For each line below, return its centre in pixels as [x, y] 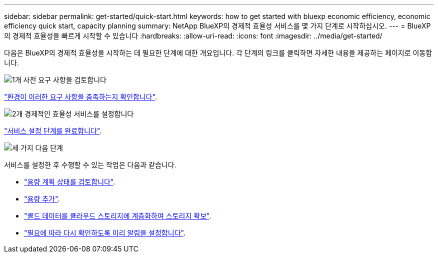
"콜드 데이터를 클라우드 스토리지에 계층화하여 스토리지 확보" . [118, 216]
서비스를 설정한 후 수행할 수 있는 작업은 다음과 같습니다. [90, 165]
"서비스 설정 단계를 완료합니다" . [53, 131]
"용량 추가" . [42, 199]
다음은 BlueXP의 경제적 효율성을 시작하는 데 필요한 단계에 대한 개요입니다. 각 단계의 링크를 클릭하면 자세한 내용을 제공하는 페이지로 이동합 [218, 53]
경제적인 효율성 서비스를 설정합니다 [79, 114]
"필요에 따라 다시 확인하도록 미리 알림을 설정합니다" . [105, 233]
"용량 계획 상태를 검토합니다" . [70, 182]
